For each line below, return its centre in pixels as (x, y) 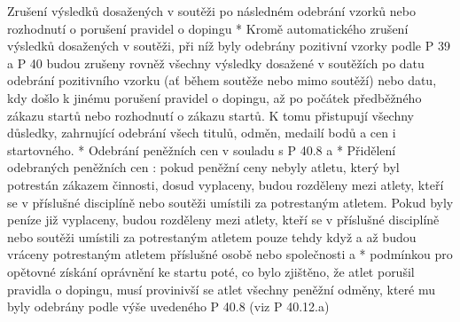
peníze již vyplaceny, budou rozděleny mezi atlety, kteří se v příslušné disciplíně (223, 220)
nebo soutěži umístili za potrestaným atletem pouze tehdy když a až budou (212, 236)
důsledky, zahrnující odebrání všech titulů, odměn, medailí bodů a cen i (202, 133)
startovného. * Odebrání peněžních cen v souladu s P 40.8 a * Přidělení (202, 149)
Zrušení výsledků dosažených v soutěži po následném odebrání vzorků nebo (211, 11)
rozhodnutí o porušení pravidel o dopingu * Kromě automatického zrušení (208, 28)
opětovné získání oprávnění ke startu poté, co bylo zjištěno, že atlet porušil (211, 271)
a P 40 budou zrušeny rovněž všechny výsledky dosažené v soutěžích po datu (216, 63)
